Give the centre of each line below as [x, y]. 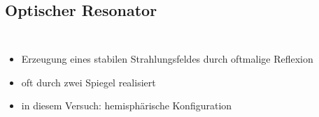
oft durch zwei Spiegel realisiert [88, 82]
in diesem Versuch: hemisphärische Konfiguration [127, 106]
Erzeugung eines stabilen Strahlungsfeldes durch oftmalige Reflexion [167, 59]
